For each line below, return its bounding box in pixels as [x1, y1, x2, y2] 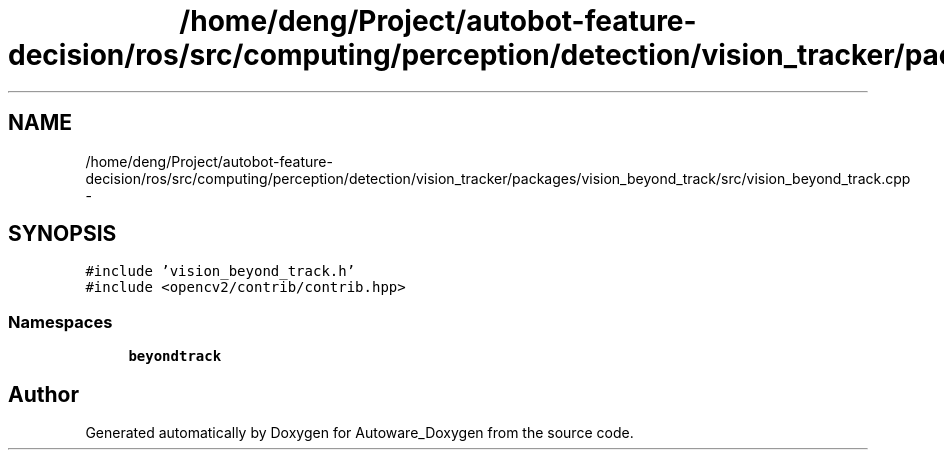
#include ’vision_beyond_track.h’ [85, 263, 356, 280]
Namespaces [8, 311, 113, 332]
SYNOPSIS [8, 221, 117, 247]
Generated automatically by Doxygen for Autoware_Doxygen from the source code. [85, 424, 634, 442]
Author [8, 381, 79, 407]
